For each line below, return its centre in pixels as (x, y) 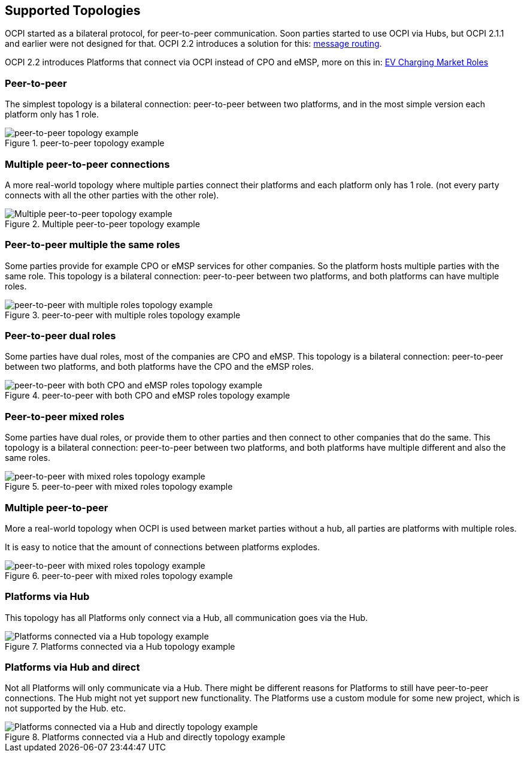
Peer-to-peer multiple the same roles (93, 245)
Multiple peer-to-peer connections (87, 164)
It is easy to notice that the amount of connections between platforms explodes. (162, 547)
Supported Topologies (73, 10)
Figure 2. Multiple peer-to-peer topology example (102, 224)
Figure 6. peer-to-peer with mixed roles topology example (119, 575)
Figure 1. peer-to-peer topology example (85, 143)
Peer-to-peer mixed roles (65, 416)
